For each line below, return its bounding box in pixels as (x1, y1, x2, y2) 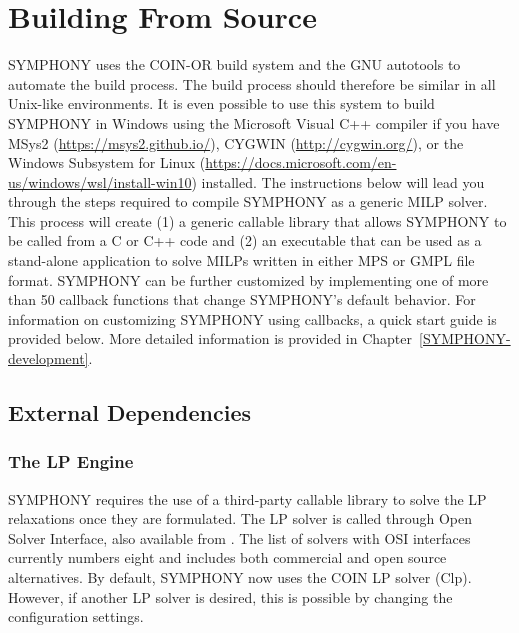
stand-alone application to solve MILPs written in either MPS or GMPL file (8, 250, 475, 271)
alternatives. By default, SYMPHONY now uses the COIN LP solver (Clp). (8, 567, 472, 587)
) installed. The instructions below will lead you (191, 171, 485, 192)
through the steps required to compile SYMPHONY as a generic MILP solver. (8, 191, 488, 212)
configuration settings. (8, 606, 144, 627)
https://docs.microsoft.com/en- (205, 152, 397, 173)
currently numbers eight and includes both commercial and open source (8, 547, 447, 568)
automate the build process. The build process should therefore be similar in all (8, 73, 496, 94)
